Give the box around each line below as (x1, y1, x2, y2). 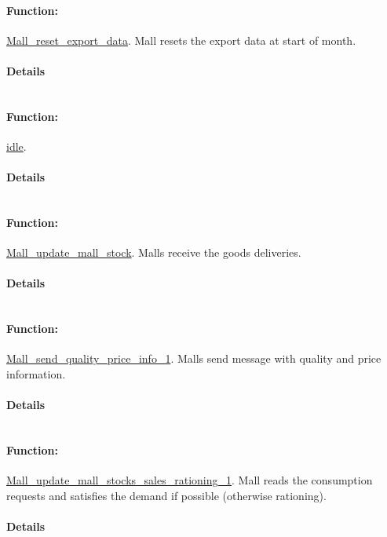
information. (6, 365, 66, 382)
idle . (6, 137, 27, 154)
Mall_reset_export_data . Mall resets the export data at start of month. (6, 31, 356, 48)
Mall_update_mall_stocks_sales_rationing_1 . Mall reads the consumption (6, 472, 373, 488)
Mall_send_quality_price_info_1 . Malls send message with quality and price (6, 350, 382, 367)
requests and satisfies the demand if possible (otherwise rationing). (6, 487, 327, 503)
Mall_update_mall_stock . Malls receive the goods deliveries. (6, 244, 301, 261)
